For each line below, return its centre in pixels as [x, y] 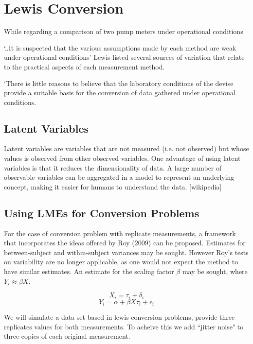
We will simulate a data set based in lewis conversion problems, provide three [119, 317]
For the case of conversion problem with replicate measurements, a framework [120, 233]
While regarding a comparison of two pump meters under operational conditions [124, 31]
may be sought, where [215, 271]
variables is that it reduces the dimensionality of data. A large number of [113, 167]
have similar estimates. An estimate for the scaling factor [89, 271]
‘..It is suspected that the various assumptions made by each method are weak [120, 47]
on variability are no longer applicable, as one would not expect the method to [121, 262]
